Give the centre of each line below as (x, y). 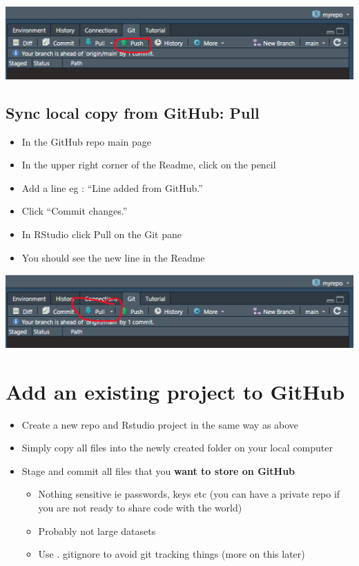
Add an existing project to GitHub (175, 391)
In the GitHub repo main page (87, 141)
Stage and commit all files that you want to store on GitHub (158, 470)
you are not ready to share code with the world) (140, 508)
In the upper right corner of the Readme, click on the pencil (149, 165)
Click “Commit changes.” (75, 211)
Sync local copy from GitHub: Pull (133, 112)
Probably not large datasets (97, 530)
